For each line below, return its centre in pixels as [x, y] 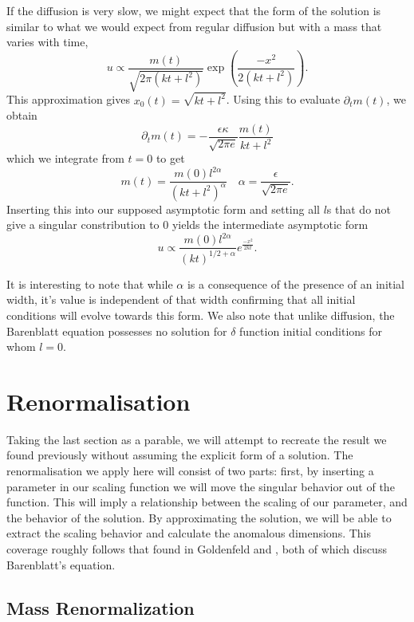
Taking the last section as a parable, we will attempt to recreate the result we [197, 439]
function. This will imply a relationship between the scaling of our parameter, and [207, 502]
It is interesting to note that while [90, 283]
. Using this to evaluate [283, 99]
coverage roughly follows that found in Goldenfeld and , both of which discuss [197, 549]
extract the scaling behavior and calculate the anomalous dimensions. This [189, 533]
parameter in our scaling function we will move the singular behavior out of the [201, 486]
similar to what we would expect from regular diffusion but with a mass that [194, 26]
